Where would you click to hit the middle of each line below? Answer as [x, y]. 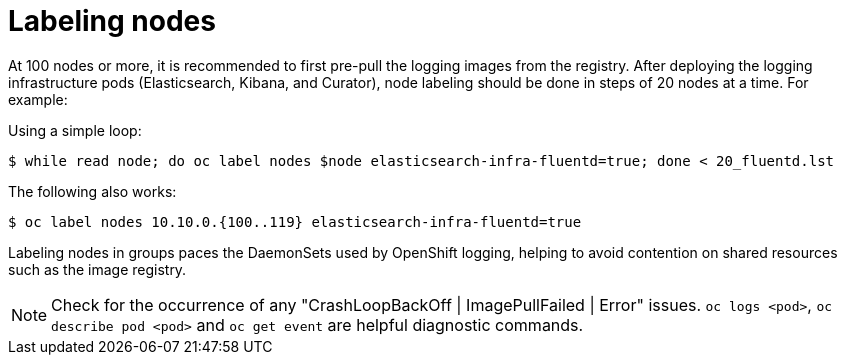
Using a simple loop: [75, 130]
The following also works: [92, 191]
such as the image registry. [97, 269]
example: [38, 99]
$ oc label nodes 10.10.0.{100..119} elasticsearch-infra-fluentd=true [295, 221]
